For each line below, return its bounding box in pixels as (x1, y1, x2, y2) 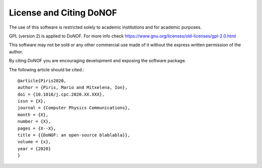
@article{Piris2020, (17, 78, 66, 84)
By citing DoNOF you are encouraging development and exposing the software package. (9, 58, 186, 64)
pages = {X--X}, (17, 125, 56, 131)
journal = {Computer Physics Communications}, (17, 105, 131, 111)
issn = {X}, (17, 99, 46, 104)
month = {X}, (17, 112, 49, 118)
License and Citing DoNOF (9, 7, 117, 18)
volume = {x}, (17, 139, 51, 145)
